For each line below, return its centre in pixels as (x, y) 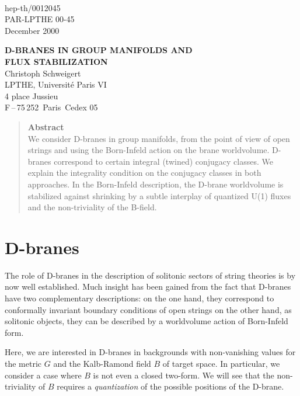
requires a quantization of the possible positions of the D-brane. (170, 386)
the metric (23, 363)
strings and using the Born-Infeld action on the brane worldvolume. (149, 150)
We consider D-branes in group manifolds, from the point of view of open (159, 138)
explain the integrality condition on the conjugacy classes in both (144, 173)
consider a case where (43, 375)
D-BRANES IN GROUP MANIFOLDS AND (99, 50)
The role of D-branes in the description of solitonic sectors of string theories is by (150, 275)
